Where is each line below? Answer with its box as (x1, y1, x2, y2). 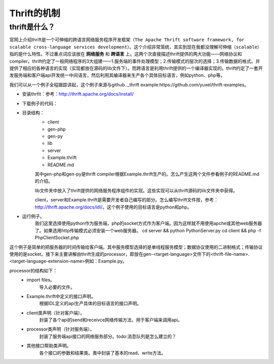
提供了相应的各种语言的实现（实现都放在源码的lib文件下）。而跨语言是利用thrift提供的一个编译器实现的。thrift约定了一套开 (9, 65, 263, 71)
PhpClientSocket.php (35, 234, 79, 241)
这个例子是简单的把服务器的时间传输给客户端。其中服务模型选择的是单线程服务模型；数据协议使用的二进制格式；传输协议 (9, 244, 263, 250)
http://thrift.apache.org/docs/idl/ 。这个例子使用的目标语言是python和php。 (35, 204, 192, 210)
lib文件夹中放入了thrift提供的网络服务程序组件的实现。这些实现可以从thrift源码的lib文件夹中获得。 (35, 187, 238, 193)
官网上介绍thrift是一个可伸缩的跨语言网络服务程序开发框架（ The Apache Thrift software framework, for (9, 37, 245, 43)
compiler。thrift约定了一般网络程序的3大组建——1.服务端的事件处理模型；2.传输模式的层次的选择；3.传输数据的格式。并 (9, 58, 260, 64)
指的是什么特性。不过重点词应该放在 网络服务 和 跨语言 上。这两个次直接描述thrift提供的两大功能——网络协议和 (9, 51, 242, 57)
